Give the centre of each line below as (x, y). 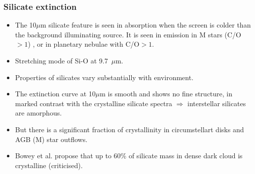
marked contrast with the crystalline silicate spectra (93, 103)
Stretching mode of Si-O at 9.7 (61, 60)
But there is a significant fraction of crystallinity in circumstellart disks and (129, 129)
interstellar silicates (217, 103)
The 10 (26, 25)
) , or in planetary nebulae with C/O (84, 44)
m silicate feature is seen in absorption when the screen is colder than (146, 25)
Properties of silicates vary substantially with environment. (104, 77)
